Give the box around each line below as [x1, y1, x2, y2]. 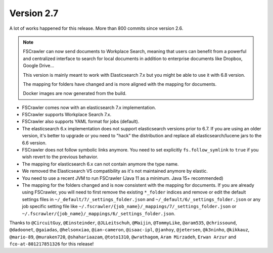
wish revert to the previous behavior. [22, 154, 99, 160]
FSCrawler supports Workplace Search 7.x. [22, 112, 112, 118]
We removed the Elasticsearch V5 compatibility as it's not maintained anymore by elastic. [22, 168, 208, 174]
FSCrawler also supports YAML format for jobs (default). [22, 119, 140, 125]
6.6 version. [22, 139, 47, 146]
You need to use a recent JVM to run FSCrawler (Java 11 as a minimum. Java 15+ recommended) [22, 175, 223, 181]
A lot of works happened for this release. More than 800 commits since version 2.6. [9, 25, 184, 31]
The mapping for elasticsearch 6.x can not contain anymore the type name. [22, 161, 179, 167]
